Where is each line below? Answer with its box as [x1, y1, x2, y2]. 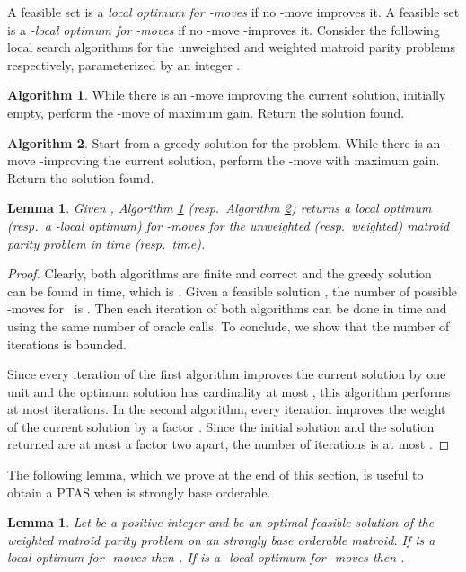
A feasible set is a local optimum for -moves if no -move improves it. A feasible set [7, 3, 460, 21]
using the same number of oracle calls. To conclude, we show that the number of [7, 316, 450, 335]
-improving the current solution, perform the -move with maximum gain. [40, 151, 440, 170]
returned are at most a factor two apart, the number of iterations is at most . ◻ [7, 435, 450, 453]
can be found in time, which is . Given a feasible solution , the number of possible [7, 281, 458, 300]
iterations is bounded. [7, 334, 127, 353]
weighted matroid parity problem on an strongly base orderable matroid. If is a [7, 530, 435, 549]
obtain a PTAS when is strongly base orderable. [7, 482, 271, 501]
